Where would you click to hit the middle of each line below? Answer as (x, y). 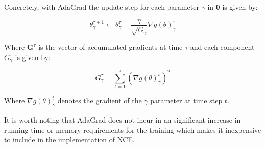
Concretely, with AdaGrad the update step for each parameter (102, 7)
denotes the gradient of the (100, 100)
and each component (222, 47)
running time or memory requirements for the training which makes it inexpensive (133, 129)
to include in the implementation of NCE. (69, 140)
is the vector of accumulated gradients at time (111, 47)
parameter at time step (186, 100)
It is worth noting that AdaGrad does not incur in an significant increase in (123, 120)
